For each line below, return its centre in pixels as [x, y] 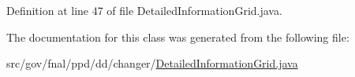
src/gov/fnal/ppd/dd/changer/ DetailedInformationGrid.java [152, 63]
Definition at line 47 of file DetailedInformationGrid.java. [144, 10]
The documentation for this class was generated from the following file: [178, 37]
